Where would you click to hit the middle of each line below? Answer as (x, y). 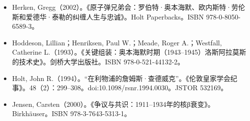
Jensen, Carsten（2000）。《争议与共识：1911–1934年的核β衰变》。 (113, 104)
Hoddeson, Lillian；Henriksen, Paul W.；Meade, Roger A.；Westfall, (117, 42)
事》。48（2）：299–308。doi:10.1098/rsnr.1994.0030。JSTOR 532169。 (120, 88)
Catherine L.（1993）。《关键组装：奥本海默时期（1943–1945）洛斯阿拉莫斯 (129, 52)
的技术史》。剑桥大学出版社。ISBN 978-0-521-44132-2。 (98, 61)
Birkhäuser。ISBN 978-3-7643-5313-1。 (71, 113)
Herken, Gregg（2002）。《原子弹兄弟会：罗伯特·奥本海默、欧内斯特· (122, 7)
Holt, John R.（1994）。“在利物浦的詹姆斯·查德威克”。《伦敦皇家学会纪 (125, 78)
